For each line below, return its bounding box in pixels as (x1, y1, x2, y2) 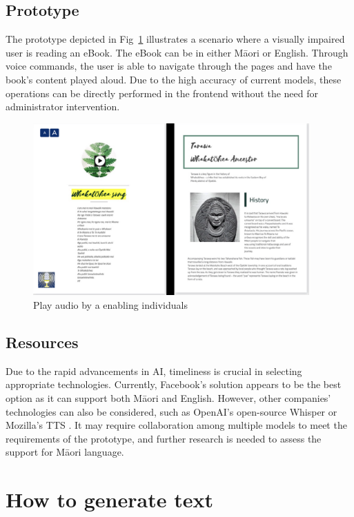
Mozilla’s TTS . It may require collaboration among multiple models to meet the (6, 418, 347, 432)
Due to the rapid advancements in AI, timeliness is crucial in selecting (6, 363, 302, 378)
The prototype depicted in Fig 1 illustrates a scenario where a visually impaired (6, 32, 345, 46)
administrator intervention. (6, 99, 120, 114)
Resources (6, 331, 79, 352)
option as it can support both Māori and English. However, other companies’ (6, 390, 331, 405)
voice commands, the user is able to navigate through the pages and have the (6, 59, 332, 73)
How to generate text (6, 485, 213, 514)
